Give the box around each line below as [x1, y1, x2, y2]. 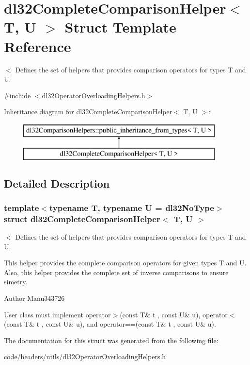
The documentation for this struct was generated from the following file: [4, 335, 219, 345]
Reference [4, 36, 71, 56]
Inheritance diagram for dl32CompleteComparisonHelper [4, 106, 172, 117]
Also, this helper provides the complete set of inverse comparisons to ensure [4, 267, 229, 277]
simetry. [4, 277, 28, 287]
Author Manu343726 [4, 293, 65, 303]
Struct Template [64, 17, 176, 37]
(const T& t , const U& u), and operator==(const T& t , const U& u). [4, 319, 216, 329]
